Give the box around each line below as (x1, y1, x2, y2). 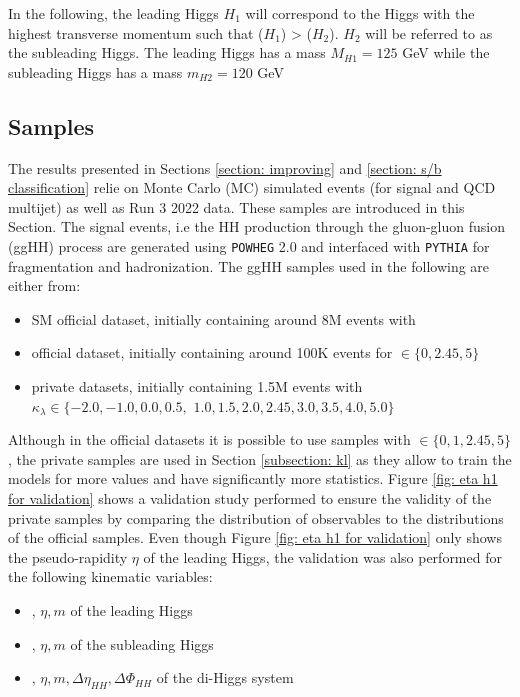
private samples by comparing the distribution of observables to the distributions (8, 507, 504, 528)
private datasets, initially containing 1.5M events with (31, 375, 363, 396)
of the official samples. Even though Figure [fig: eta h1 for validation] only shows (8, 527, 502, 548)
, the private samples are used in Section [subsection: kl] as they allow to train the (8, 448, 512, 469)
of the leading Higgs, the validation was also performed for (143, 546, 502, 567)
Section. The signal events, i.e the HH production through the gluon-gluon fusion (8, 216, 505, 237)
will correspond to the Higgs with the (245, 3, 475, 23)
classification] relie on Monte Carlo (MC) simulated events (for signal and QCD (8, 177, 496, 198)
